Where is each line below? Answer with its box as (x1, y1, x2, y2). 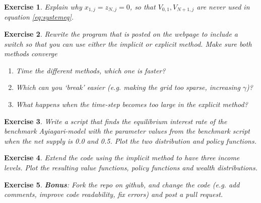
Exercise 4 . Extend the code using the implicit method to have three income (4, 152, 240, 163)
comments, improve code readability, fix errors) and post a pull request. (4, 189, 223, 199)
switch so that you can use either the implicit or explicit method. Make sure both (4, 38, 252, 49)
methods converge (4, 48, 57, 59)
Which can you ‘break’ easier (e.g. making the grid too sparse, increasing (16, 82, 240, 92)
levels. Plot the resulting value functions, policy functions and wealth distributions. (4, 162, 257, 172)
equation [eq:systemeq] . (4, 12, 74, 22)
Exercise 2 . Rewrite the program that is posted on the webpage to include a (4, 29, 238, 39)
